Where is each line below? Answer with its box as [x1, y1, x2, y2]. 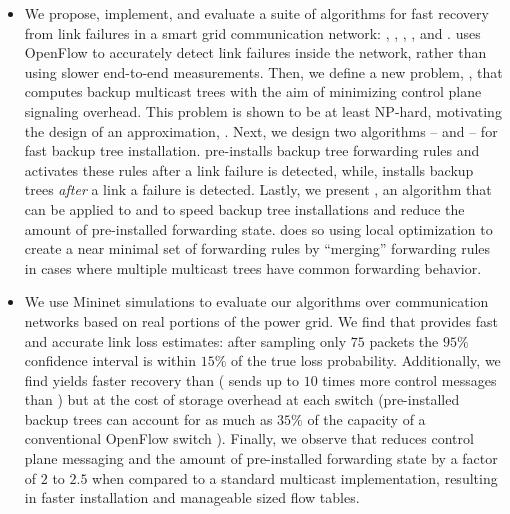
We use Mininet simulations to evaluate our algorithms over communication [24, 291, 489, 312]
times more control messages [322, 369, 497, 390]
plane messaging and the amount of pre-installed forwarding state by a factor [24, 448, 498, 469]
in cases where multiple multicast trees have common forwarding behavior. [24, 257, 482, 278]
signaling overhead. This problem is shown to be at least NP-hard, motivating [24, 100, 502, 121]
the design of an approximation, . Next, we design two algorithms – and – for [24, 120, 498, 141]
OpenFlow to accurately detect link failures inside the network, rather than [24, 42, 487, 63]
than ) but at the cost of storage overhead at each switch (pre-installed [24, 389, 460, 410]
